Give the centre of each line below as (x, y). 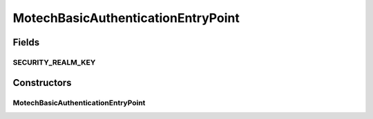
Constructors (42, 83)
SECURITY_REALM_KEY (54, 62)
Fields (26, 42)
